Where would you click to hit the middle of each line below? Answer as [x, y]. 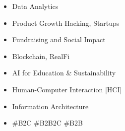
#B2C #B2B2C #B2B [47, 123]
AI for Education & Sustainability [64, 73]
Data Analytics [35, 6]
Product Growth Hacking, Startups [66, 23]
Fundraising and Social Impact [59, 39]
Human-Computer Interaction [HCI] [67, 89]
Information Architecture [50, 106]
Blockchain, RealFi [41, 56]
